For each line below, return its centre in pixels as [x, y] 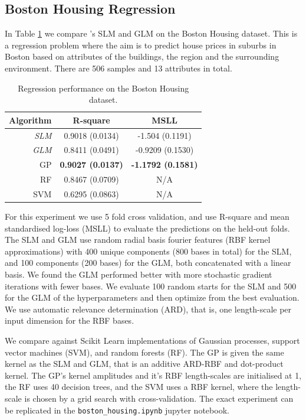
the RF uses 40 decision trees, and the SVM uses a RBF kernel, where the [139, 387]
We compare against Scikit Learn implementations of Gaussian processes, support [152, 341]
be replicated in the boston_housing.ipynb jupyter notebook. [117, 410]
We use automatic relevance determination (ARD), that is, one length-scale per [148, 309]
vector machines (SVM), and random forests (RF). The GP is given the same [144, 352]
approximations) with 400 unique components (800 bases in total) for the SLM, [148, 251]
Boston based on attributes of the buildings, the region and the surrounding [142, 56]
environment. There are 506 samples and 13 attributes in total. [119, 68]
